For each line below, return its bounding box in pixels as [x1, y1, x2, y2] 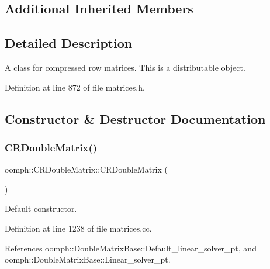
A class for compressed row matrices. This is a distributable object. [5, 61, 245, 73]
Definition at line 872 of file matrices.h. [5, 81, 145, 93]
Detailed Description [5, 34, 133, 52]
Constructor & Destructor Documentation [5, 109, 266, 127]
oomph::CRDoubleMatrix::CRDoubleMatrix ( [5, 163, 168, 175]
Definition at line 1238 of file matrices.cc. [5, 222, 152, 234]
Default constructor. [5, 202, 77, 215]
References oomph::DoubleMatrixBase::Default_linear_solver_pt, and [5, 242, 257, 254]
